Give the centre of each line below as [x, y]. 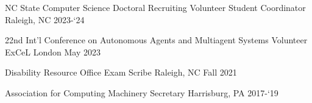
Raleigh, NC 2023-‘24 [45, 19]
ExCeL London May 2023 [53, 51]
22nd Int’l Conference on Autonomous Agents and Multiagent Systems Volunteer [156, 40]
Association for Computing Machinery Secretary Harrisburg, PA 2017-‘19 [142, 92]
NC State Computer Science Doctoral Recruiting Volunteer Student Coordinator [155, 7]
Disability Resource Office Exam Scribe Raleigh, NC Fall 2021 [121, 72]
